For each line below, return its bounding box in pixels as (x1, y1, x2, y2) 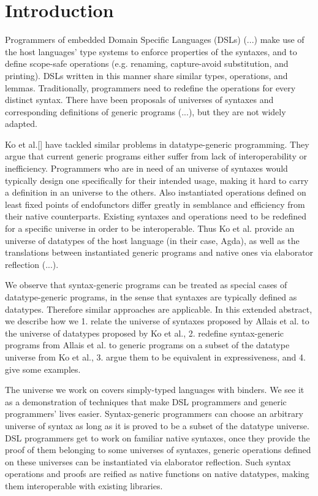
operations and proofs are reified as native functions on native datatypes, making (5, 467, 309, 480)
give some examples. (5, 362, 81, 375)
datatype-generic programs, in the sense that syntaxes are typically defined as (5, 291, 297, 303)
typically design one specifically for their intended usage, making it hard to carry (5, 174, 309, 186)
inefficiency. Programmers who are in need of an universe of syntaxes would (5, 162, 288, 175)
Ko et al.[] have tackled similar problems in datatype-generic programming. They (5, 137, 309, 150)
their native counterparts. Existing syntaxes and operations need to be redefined (5, 210, 306, 223)
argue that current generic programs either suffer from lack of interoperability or (5, 150, 307, 162)
